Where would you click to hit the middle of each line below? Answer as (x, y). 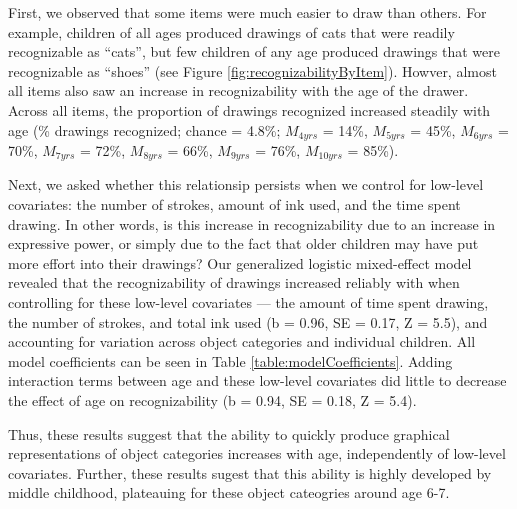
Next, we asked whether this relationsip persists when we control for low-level (246, 184)
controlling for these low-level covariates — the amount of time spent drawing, (248, 302)
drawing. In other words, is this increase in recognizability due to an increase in (252, 223)
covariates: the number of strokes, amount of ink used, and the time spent (234, 204)
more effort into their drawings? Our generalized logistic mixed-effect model (240, 262)
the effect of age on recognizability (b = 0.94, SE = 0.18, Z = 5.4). (212, 400)
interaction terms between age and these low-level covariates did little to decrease (257, 380)
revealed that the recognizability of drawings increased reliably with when (234, 282)
